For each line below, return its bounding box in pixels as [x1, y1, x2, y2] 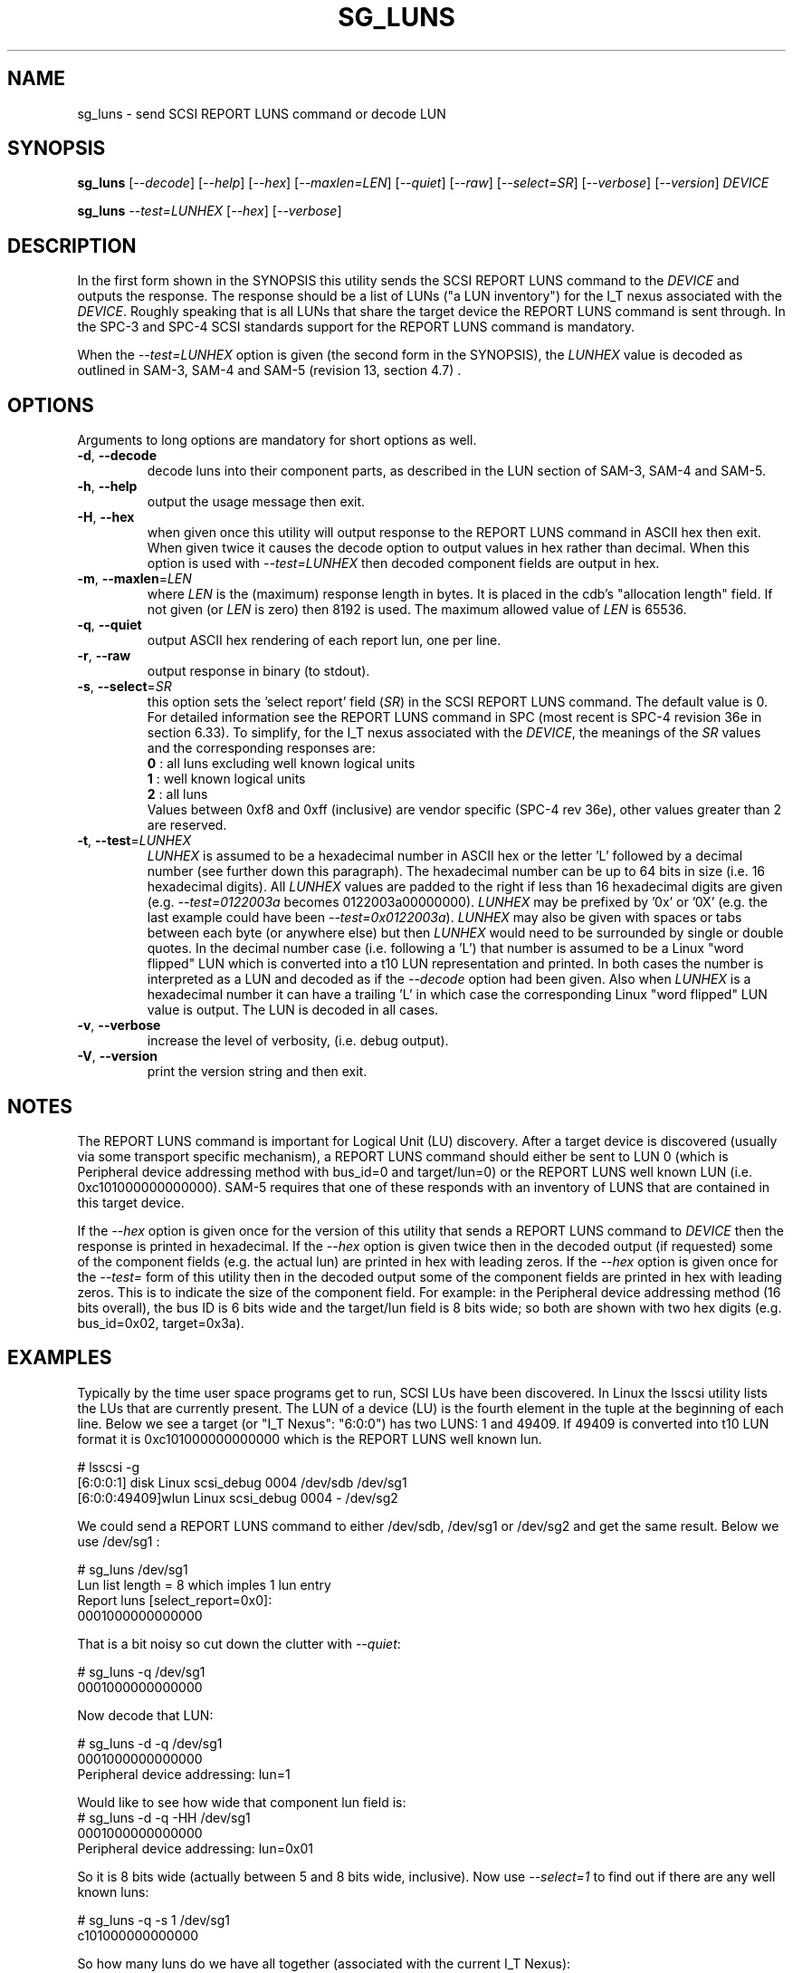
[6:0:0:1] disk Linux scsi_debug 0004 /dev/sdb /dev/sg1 [77, 1474, 407, 1490]
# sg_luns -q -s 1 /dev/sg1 [77, 1911, 230, 1928]
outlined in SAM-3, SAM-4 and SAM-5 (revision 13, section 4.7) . [77, 362, 462, 379]
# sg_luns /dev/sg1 [77, 1561, 188, 1577]
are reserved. [147, 817, 227, 833]
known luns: [77, 1883, 149, 1900]
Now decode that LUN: [77, 1707, 214, 1723]
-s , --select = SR [77, 679, 172, 695]
